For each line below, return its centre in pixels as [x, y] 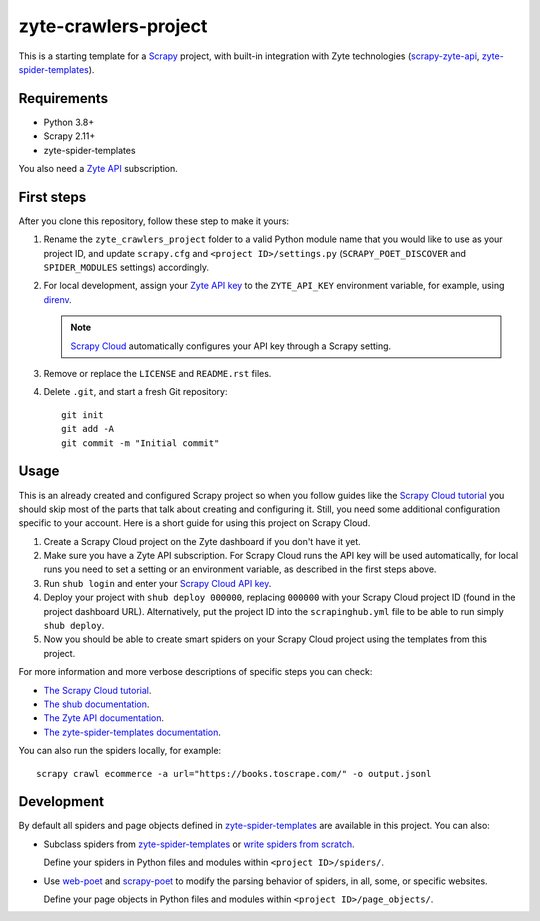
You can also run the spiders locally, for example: [120, 751]
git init [82, 414]
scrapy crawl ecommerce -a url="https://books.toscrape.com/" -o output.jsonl [234, 773]
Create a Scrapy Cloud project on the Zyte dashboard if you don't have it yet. [202, 541]
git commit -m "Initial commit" [140, 443]
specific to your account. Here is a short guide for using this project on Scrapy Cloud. [194, 523]
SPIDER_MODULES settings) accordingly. [126, 267]
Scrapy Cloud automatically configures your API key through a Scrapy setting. [231, 346]
